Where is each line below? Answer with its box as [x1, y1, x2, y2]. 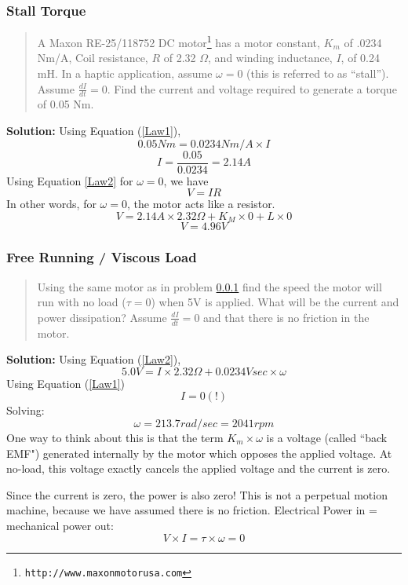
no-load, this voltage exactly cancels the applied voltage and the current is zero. [6, 460, 391, 477]
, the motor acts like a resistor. [126, 196, 275, 212]
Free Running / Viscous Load [6, 247, 197, 267]
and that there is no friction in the [203, 309, 370, 325]
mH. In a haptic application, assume [37, 65, 213, 82]
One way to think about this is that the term [6, 429, 224, 445]
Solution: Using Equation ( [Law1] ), [6, 122, 181, 139]
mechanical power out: [6, 517, 114, 533]
